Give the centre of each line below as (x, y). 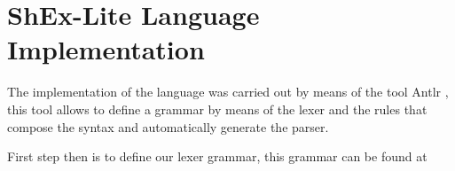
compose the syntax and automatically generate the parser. (168, 126)
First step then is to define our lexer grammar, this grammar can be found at (217, 156)
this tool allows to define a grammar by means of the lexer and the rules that (217, 109)
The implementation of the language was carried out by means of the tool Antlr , (228, 92)
